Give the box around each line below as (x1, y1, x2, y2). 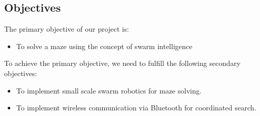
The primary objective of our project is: (4, 24, 129, 34)
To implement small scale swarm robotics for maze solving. (16, 85, 202, 96)
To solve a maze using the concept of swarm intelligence (16, 40, 193, 51)
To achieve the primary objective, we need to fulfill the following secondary (4, 58, 240, 68)
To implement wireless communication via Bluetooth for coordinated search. (16, 102, 256, 113)
